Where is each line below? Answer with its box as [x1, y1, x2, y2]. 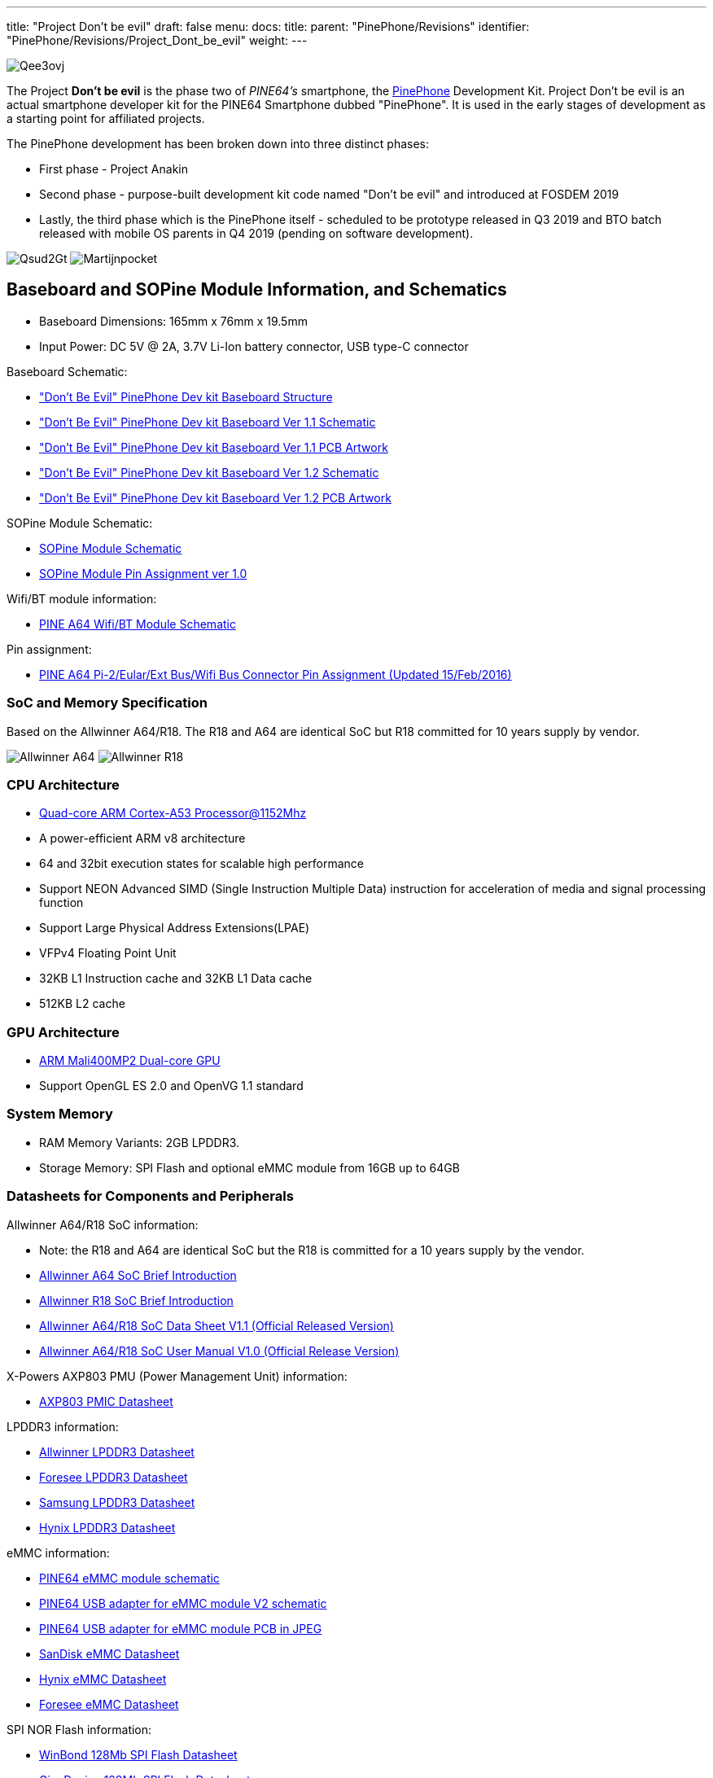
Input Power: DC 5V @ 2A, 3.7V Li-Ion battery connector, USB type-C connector [39, 339, 469, 353]
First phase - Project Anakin [39, 162, 188, 176]
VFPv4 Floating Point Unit [39, 946, 177, 961]
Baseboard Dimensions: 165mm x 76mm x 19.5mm [39, 313, 308, 328]
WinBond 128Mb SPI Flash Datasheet [39, 1747, 238, 1762]
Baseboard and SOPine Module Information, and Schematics [7, 279, 507, 300]
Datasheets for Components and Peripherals [7, 1188, 294, 1205]
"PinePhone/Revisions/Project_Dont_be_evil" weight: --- [7, 33, 308, 47]
